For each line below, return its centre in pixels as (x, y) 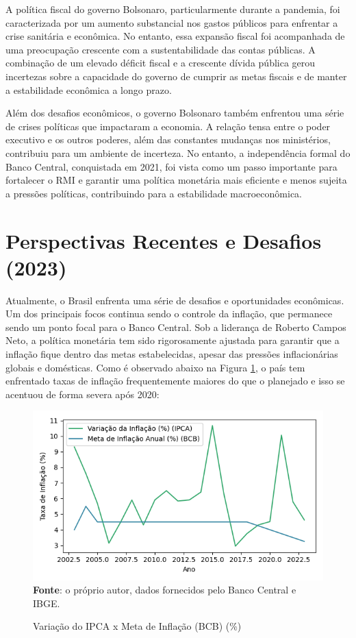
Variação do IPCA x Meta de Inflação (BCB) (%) (137, 626)
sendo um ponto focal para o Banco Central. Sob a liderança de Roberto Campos (176, 327)
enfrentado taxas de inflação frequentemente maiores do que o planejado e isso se (175, 381)
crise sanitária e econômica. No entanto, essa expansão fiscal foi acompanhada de (175, 36)
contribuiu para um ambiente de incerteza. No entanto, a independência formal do (178, 152)
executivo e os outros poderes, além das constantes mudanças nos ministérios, (168, 139)
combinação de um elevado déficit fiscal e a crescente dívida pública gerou (161, 63)
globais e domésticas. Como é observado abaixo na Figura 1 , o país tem (155, 367)
